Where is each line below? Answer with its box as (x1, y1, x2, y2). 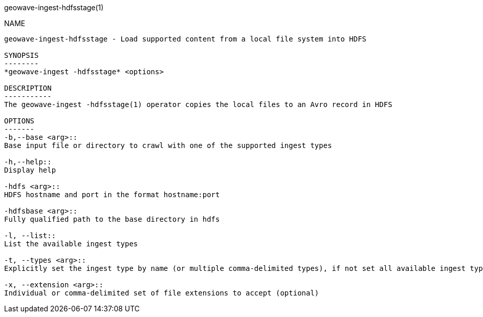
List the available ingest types (4, 240, 138, 248)
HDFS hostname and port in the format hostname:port (4, 191, 220, 199)
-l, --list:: (4, 231, 56, 240)
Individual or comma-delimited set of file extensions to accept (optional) (4, 289, 319, 297)
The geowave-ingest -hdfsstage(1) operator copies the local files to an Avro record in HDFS (4, 100, 392, 109)
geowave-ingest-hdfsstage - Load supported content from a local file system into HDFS (4, 35, 367, 43)
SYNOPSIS (4, 51, 39, 59)
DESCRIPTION (4, 84, 52, 92)
